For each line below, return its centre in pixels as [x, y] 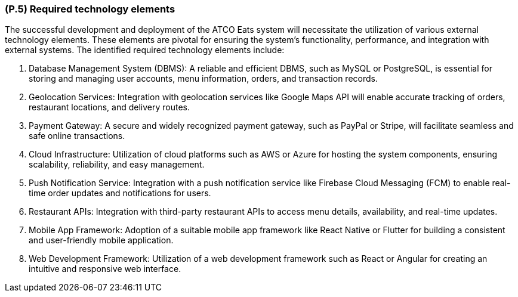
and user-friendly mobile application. [101, 240]
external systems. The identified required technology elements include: [145, 50]
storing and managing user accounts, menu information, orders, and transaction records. [203, 79]
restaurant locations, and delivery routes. [110, 107]
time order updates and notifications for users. [120, 193]
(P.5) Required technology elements [90, 9]
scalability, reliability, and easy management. [117, 165]
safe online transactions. [77, 136]
